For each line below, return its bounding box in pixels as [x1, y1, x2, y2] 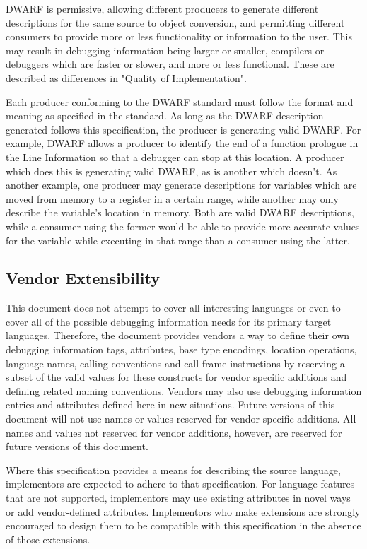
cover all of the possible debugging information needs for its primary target [6, 314, 332, 329]
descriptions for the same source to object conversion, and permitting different [6, 15, 345, 30]
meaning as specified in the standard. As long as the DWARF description [6, 108, 324, 123]
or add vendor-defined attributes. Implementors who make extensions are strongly [6, 504, 361, 519]
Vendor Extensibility [6, 267, 160, 289]
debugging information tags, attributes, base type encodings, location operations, [6, 342, 357, 357]
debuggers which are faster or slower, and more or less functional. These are [6, 57, 334, 71]
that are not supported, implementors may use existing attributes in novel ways [6, 490, 351, 505]
